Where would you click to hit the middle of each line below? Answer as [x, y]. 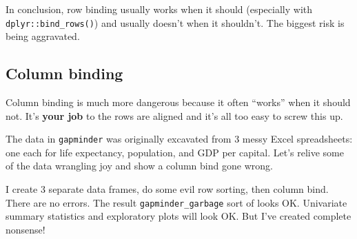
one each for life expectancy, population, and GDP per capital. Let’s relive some [175, 152]
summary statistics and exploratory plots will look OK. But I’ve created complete [178, 216]
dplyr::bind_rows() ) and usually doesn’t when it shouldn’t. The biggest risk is [175, 22]
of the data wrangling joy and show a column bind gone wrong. [139, 166]
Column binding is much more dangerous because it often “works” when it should [178, 102]
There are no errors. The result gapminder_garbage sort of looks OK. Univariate [176, 202]
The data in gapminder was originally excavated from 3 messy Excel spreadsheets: [179, 139]
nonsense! [25, 229]
